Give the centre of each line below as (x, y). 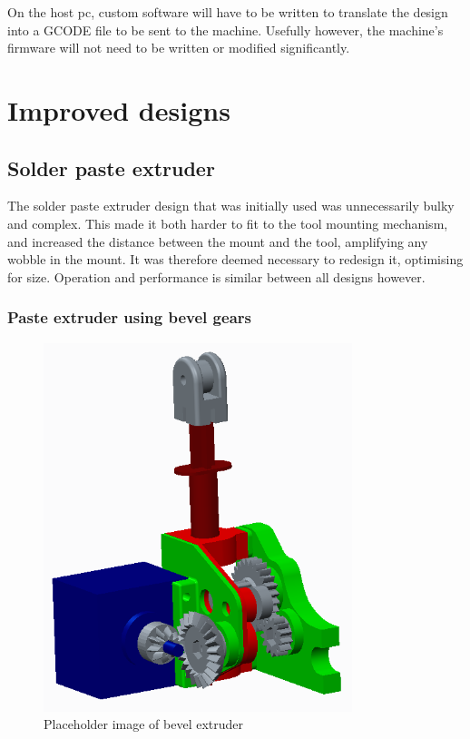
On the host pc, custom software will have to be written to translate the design (228, 12)
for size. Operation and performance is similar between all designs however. (216, 276)
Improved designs (119, 109)
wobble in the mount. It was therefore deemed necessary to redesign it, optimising (235, 259)
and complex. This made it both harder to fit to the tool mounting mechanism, (228, 223)
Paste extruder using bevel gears (129, 317)
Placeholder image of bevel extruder (144, 724)
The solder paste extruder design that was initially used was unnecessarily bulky (231, 206)
